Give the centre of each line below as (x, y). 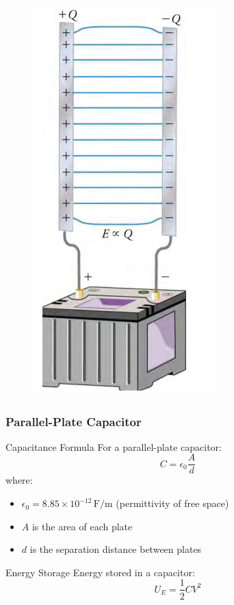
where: (19, 480)
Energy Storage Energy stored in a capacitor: (100, 572)
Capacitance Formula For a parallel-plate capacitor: (114, 446)
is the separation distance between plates (116, 549)
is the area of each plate (82, 526)
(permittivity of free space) (172, 503)
